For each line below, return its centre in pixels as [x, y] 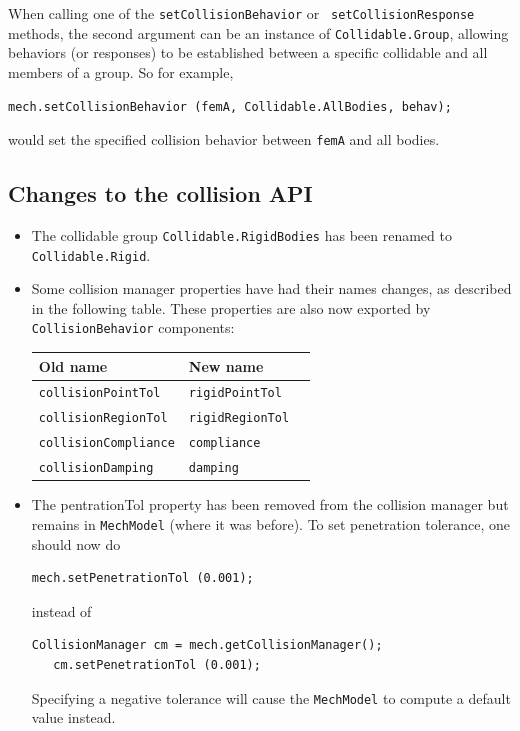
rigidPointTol [235, 393]
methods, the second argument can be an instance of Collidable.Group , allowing [258, 32]
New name [226, 365]
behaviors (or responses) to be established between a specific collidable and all [248, 52]
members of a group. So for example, [121, 71]
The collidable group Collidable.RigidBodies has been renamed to [241, 234]
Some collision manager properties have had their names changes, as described [271, 288]
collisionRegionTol [103, 418]
